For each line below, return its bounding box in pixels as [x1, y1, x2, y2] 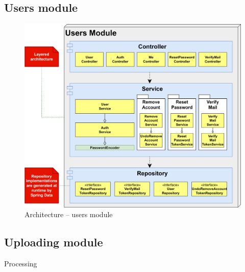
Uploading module [4, 234, 103, 250]
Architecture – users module [24, 209, 113, 220]
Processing [4, 258, 37, 268]
